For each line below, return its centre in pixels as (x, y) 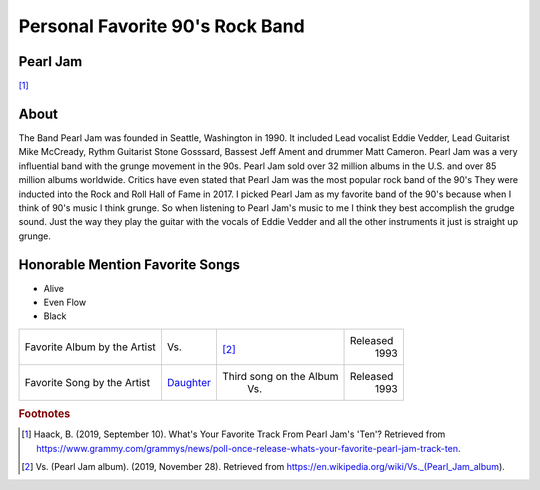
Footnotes (44, 414)
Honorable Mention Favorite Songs (129, 264)
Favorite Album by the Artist (90, 347)
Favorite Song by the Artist (87, 382)
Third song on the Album (280, 376)
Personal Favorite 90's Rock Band (161, 26)
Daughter (189, 382)
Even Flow (65, 302)
